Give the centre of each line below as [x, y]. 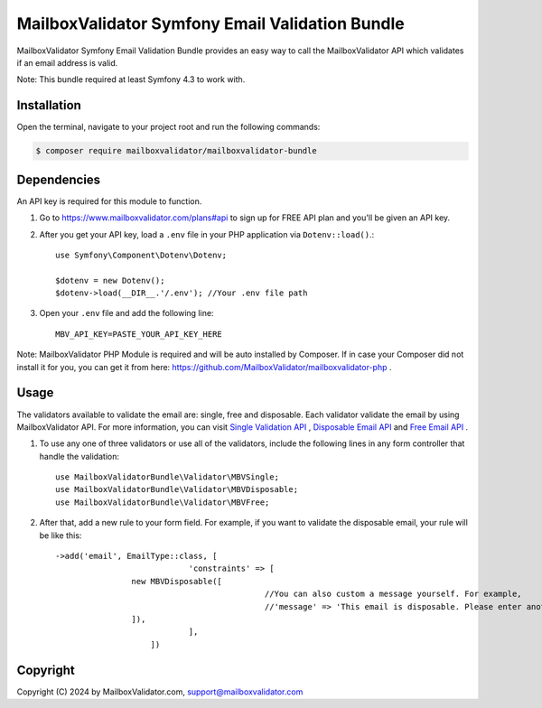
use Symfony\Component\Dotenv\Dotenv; [141, 255]
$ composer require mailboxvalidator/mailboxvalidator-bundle [176, 151]
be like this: [61, 535]
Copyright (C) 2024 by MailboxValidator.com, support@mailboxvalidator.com [160, 692]
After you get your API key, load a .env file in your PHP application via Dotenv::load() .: [207, 234]
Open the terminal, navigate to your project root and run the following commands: [168, 127]
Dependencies [59, 179]
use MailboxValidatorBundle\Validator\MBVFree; [163, 502]
